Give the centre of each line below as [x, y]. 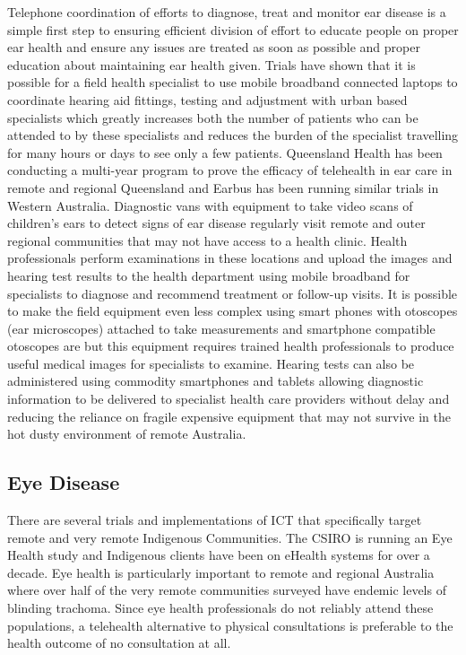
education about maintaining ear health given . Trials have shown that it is [211, 64]
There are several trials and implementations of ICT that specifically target [215, 520]
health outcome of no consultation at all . [119, 643]
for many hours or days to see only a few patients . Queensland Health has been [225, 152]
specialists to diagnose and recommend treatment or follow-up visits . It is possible [233, 293]
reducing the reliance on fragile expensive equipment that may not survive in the [229, 416]
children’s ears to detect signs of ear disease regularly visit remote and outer [216, 223]
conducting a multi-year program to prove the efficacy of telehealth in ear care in [230, 170]
